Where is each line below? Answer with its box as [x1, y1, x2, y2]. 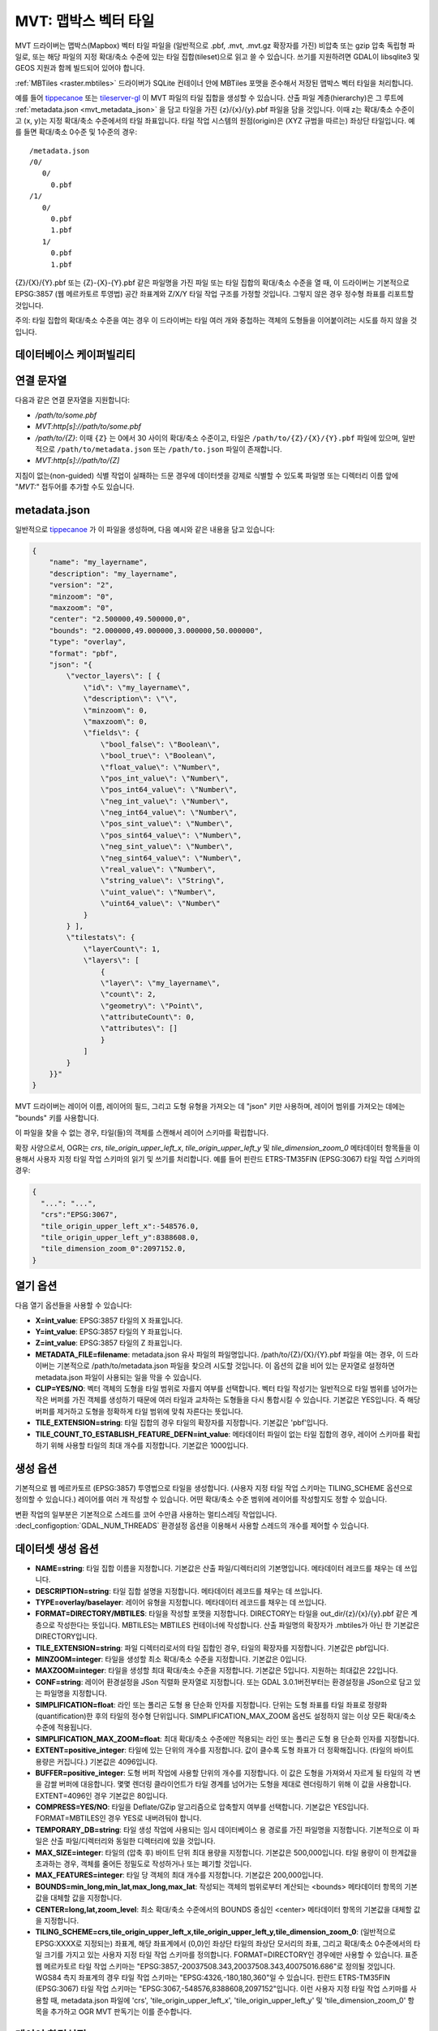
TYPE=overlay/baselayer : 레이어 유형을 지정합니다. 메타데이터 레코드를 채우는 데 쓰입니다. [35, 1597, 327, 1608]
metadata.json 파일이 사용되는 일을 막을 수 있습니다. [35, 1372, 202, 1382]
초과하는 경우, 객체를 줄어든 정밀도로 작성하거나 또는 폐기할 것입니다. [35, 1859, 251, 1869]
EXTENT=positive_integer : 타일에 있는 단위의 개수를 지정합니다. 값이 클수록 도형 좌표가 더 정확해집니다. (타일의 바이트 [35, 1745, 414, 1755]
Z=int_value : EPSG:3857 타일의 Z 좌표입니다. [35, 1338, 182, 1348]
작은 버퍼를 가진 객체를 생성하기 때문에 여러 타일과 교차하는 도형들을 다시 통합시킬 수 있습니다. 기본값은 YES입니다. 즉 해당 [35, 1395, 421, 1405]
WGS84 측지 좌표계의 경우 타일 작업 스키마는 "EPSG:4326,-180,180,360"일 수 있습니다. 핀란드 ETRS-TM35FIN [35, 1973, 391, 1982]
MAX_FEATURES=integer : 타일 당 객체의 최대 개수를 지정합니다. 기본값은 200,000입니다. [35, 1870, 324, 1880]
